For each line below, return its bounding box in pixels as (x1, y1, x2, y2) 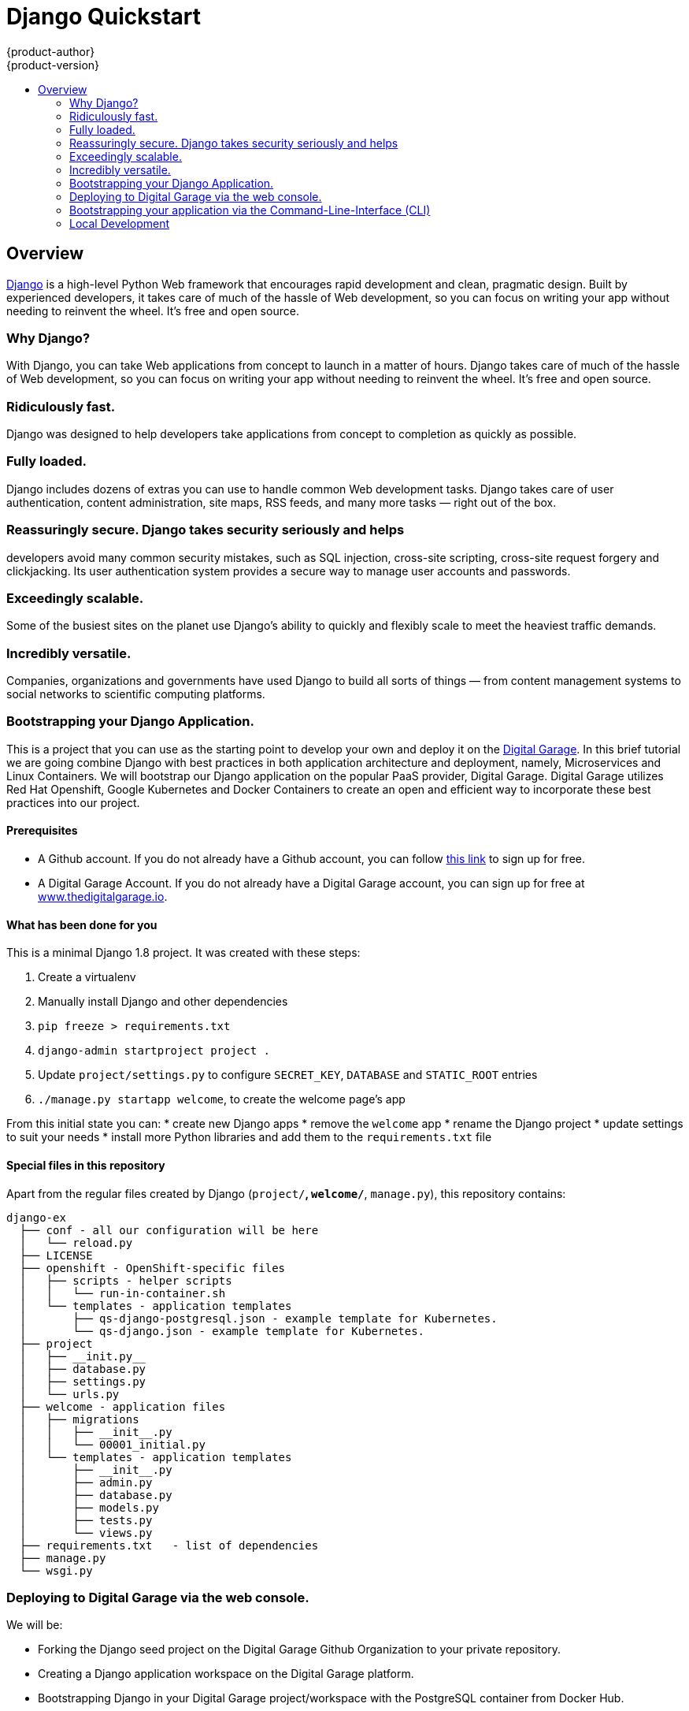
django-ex (6, 1211, 66, 1224)
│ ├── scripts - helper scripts (19, 1274, 232, 1287)
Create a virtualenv (38, 970, 136, 984)
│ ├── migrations (19, 1412, 139, 1426)
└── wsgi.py (19, 1564, 93, 1577)
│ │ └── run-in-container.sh (19, 1286, 226, 1300)
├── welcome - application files (19, 1400, 226, 1413)
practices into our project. (6, 795, 140, 809)
